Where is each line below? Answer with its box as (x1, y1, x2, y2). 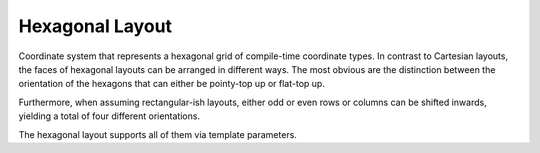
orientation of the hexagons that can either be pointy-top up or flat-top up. (18, 78, 325, 90)
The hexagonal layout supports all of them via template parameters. (18, 128, 297, 140)
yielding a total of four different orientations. (18, 110, 200, 122)
